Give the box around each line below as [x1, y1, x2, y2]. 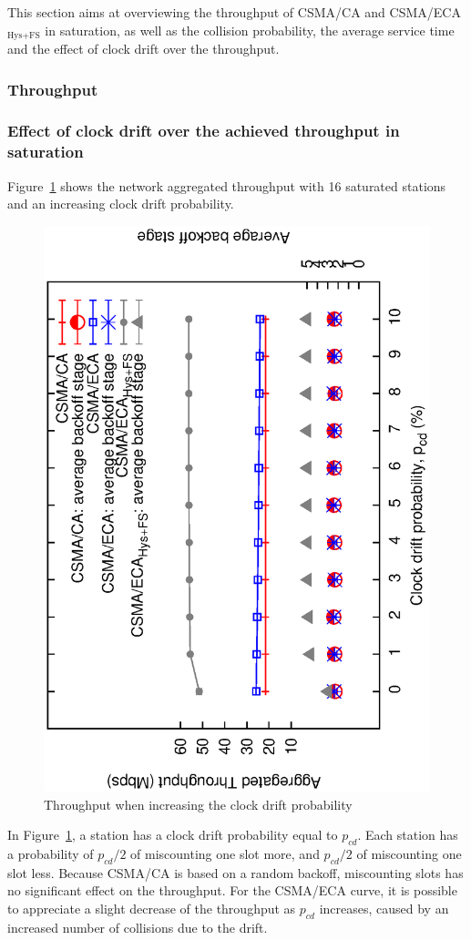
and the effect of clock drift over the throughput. [7, 39, 280, 58]
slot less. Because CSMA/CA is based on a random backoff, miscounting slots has [7, 863, 464, 882]
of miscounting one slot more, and [130, 843, 320, 863]
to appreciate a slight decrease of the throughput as [7, 898, 296, 917]
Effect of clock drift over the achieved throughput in [7, 119, 400, 142]
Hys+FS [7, 31, 40, 41]
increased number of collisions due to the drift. [7, 917, 268, 936]
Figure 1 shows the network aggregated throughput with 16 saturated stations [7, 176, 446, 195]
